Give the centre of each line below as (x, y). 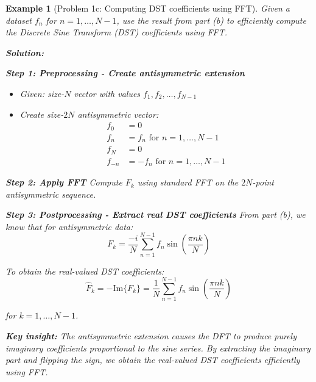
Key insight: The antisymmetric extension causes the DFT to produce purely (151, 335)
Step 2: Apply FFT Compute (64, 182)
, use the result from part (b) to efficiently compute (211, 20)
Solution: (25, 52)
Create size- (42, 114)
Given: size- (42, 93)
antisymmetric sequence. (51, 194)
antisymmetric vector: (118, 114)
